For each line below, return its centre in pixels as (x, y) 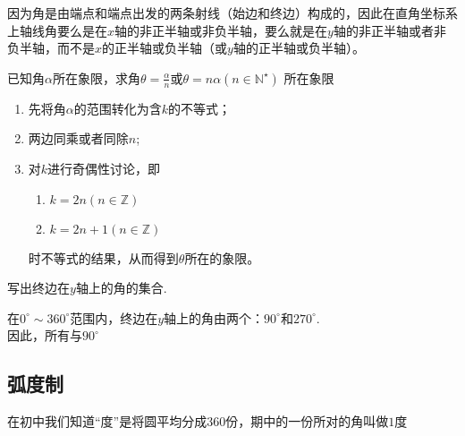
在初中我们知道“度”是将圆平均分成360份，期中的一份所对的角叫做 (198, 421)
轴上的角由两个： (214, 317)
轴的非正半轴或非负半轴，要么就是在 (221, 30)
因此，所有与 (45, 335)
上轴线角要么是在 (57, 30)
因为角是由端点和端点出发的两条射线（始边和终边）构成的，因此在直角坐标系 (232, 13)
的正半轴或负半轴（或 (165, 48)
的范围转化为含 (118, 108)
